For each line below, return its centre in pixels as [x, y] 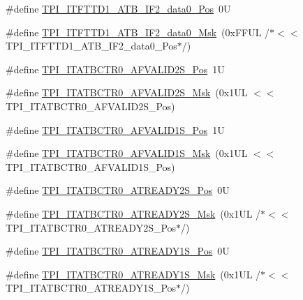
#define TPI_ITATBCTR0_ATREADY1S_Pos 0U [118, 251]
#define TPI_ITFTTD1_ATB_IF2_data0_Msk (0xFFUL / [138, 32]
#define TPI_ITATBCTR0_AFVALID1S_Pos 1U [115, 129]
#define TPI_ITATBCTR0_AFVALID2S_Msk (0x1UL [127, 92]
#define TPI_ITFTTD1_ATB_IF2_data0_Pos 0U [118, 8]
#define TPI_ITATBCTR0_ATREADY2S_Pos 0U [118, 190]
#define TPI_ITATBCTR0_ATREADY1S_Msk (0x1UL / [133, 274]
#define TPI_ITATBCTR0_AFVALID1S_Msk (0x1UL [127, 153]
